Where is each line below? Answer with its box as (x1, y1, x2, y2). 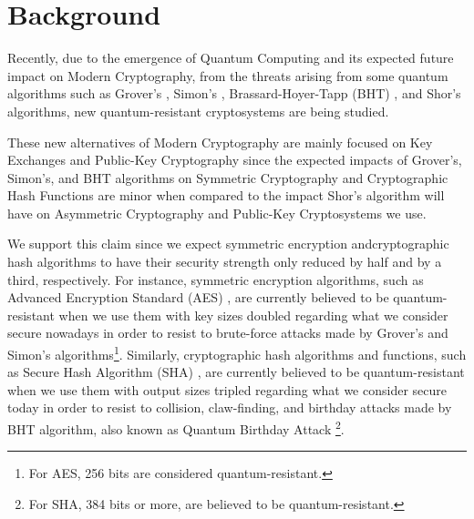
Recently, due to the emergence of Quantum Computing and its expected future (7, 48, 454, 67)
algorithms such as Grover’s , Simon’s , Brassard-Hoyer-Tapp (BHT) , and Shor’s (7, 84, 461, 103)
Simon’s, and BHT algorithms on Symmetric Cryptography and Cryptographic (7, 168, 448, 187)
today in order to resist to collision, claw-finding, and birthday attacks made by (7, 398, 452, 417)
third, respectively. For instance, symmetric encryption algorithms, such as (7, 270, 424, 289)
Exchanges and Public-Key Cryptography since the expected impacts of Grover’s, (7, 150, 462, 169)
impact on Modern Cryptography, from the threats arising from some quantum (7, 66, 448, 85)
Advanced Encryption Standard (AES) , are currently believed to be (7, 288, 389, 307)
